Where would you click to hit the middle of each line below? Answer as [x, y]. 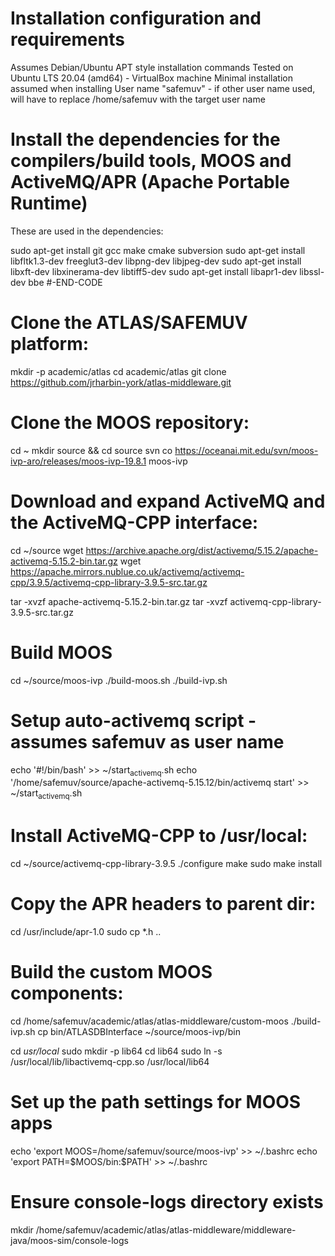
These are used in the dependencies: [87, 231]
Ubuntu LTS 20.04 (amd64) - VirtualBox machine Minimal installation [151, 78]
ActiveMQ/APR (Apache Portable [150, 182]
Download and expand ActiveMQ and [168, 501]
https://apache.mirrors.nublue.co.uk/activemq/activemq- [127, 571]
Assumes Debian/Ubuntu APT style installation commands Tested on [152, 67]
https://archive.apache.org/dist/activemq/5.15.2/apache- [202, 550]
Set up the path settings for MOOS [156, 1102]
